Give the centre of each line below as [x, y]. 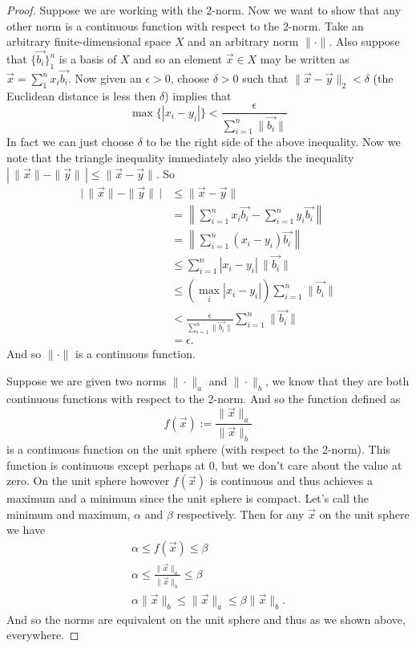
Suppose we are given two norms [87, 380]
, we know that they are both [337, 380]
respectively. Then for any [240, 514]
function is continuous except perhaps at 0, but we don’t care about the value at [204, 465]
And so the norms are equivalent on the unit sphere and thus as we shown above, [206, 619]
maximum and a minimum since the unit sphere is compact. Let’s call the [188, 498]
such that [265, 78]
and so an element [178, 59]
